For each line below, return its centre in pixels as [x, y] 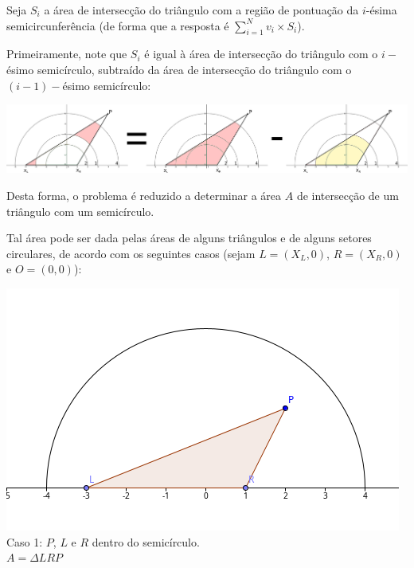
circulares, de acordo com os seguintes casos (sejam [131, 253]
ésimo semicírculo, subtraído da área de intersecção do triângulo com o [179, 69]
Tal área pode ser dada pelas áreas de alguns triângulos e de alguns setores [189, 238]
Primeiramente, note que [67, 54]
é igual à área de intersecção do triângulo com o [261, 54]
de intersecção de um [348, 195]
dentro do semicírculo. [146, 541]
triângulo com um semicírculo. [80, 211]
